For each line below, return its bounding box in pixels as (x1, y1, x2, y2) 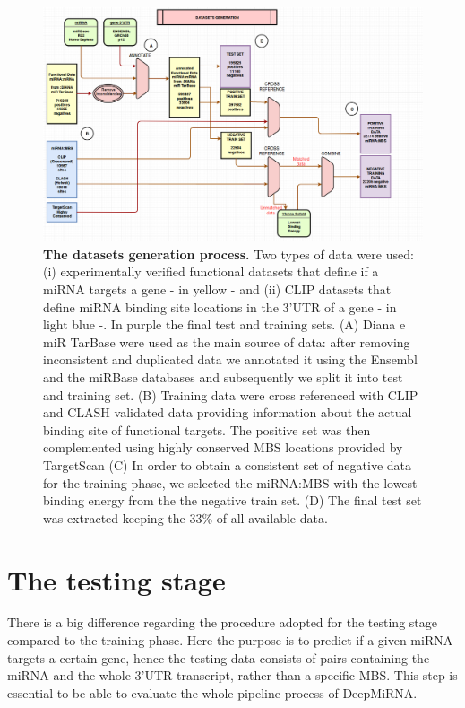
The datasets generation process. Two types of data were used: (43, 244, 414, 263)
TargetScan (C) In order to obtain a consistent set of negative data (43, 455, 411, 474)
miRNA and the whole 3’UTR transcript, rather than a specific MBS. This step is (7, 666, 458, 685)
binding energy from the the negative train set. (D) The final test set (43, 491, 422, 510)
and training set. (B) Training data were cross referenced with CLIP (43, 385, 418, 404)
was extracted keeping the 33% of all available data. (43, 508, 328, 527)
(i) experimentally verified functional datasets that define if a (43, 262, 379, 281)
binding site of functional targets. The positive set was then (43, 420, 371, 439)
